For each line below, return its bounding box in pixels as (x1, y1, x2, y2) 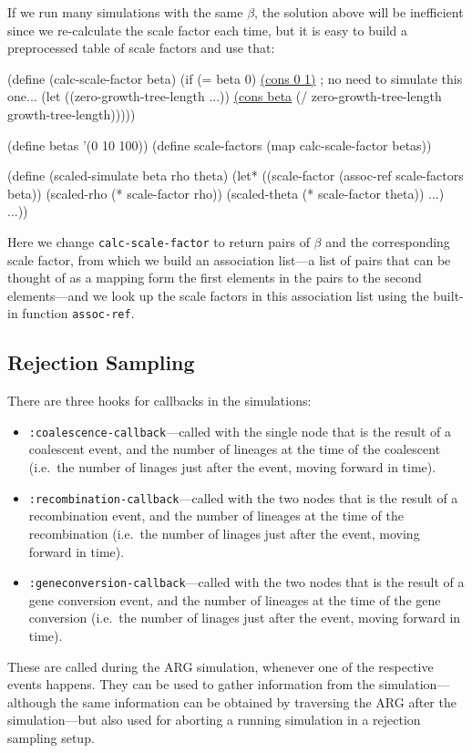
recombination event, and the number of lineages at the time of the (28, 506, 404, 525)
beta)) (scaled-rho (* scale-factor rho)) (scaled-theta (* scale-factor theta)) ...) (7, 183, 445, 202)
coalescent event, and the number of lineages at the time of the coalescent (28, 439, 441, 459)
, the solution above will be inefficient (254, 3, 464, 21)
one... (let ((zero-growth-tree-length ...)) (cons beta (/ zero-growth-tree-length (7, 87, 442, 106)
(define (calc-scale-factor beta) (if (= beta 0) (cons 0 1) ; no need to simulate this (7, 68, 463, 88)
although (7, 692, 56, 711)
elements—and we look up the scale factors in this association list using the (7, 285, 429, 304)
